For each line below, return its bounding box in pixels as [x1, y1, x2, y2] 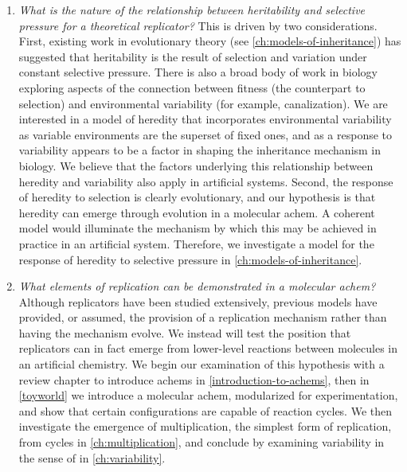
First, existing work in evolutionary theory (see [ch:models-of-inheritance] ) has [18, 33, 401, 49]
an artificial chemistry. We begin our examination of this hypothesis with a [18, 356, 385, 373]
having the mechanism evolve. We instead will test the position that [18, 324, 351, 341]
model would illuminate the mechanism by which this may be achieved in [18, 220, 377, 236]
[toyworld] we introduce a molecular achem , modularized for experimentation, [18, 387, 398, 404]
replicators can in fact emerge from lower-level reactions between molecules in [18, 340, 398, 357]
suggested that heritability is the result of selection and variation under [18, 48, 367, 64]
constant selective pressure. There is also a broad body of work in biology [18, 64, 378, 80]
